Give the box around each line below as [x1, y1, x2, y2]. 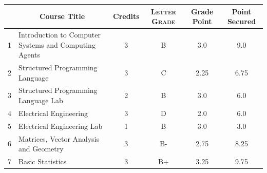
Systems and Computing [18, 39, 96, 50]
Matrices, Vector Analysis [18, 133, 100, 144]
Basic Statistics [18, 156, 67, 166]
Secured [227, 16, 256, 27]
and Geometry [18, 143, 64, 154]
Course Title [39, 11, 85, 22]
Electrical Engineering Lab [18, 120, 103, 131]
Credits [113, 11, 140, 22]
